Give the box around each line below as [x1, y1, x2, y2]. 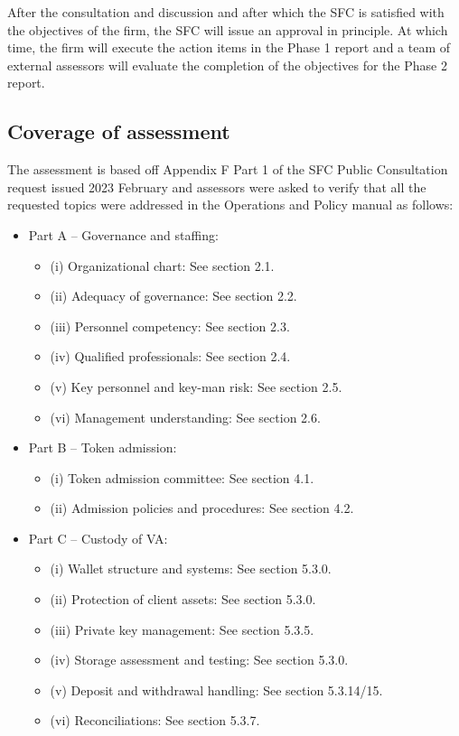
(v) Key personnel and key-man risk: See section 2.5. [50, 377, 342, 396]
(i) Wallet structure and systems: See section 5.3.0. [50, 559, 332, 578]
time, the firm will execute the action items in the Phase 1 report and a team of [7, 38, 451, 57]
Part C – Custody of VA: [28, 528, 168, 547]
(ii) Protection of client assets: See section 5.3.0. [50, 590, 316, 609]
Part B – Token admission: [28, 438, 177, 457]
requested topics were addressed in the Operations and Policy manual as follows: [7, 195, 454, 214]
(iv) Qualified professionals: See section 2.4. [50, 347, 291, 366]
